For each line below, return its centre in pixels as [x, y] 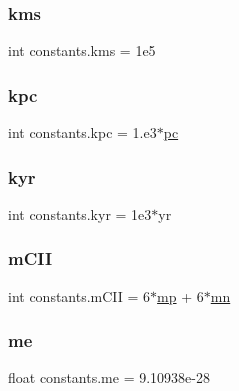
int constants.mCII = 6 [79, 295]
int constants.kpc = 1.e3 [82, 132]
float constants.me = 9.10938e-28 [109, 377]
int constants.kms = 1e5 [82, 50]
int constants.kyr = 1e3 [80, 213]
